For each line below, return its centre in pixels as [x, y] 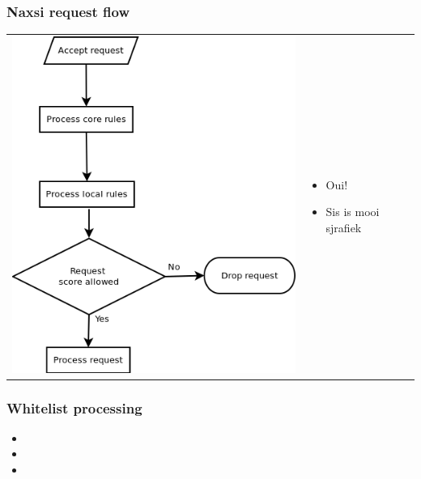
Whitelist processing [74, 407]
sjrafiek [344, 227]
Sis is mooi [353, 212]
